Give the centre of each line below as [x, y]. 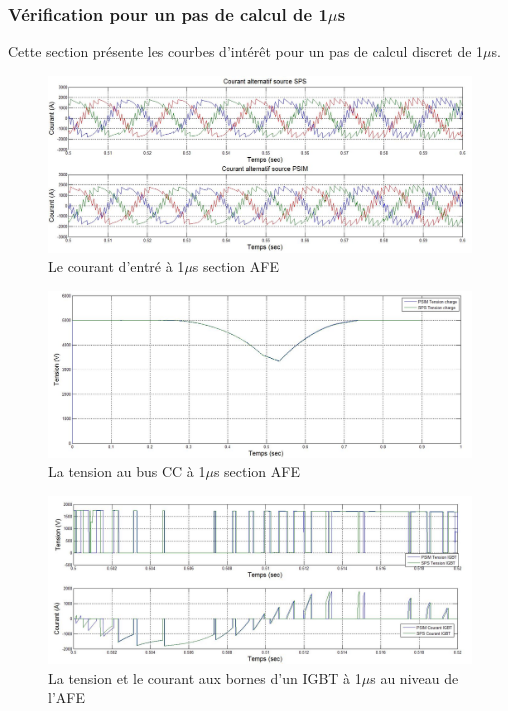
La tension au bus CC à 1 [127, 471]
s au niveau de [414, 677]
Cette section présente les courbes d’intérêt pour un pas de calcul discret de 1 [246, 51]
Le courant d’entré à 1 [116, 266]
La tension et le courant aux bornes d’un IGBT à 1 [205, 677]
